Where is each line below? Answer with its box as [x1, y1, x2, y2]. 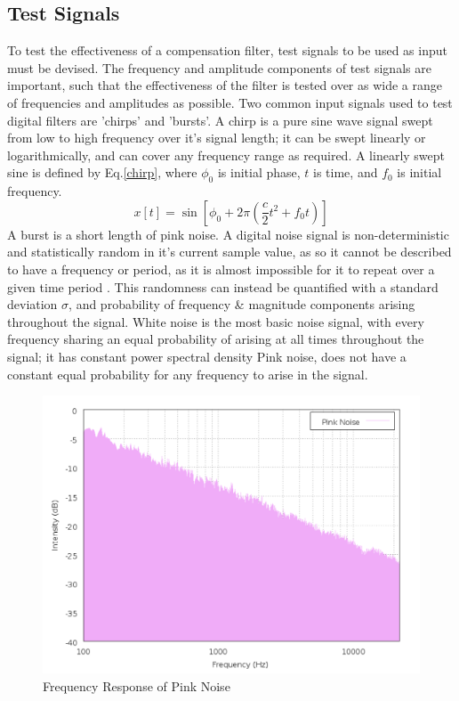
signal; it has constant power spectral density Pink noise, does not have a [7, 346, 407, 365]
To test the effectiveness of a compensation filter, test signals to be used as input [7, 41, 447, 60]
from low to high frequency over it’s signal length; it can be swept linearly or [7, 128, 426, 147]
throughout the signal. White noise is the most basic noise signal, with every [7, 312, 424, 330]
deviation [7, 295, 58, 314]
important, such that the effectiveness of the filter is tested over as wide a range [7, 76, 442, 94]
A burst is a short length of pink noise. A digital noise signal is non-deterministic [7, 224, 449, 243]
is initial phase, [217, 163, 301, 182]
